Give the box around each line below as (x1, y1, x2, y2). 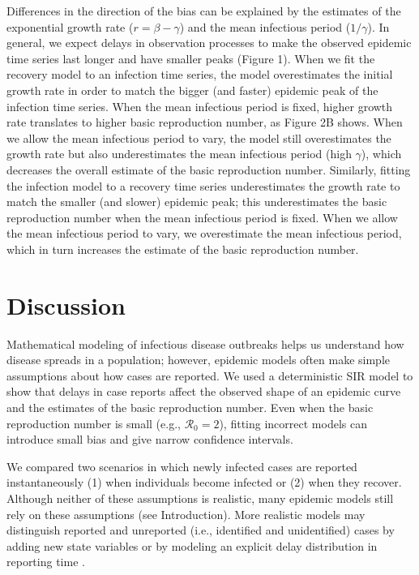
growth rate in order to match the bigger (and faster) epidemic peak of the (6, 81, 378, 98)
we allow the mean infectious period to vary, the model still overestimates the (6, 129, 391, 146)
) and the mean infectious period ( (179, 18, 351, 35)
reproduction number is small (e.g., (6, 414, 181, 431)
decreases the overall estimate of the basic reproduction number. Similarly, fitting (6, 161, 411, 178)
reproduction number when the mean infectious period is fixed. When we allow (6, 208, 398, 225)
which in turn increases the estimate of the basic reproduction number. (6, 240, 359, 257)
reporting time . (6, 553, 85, 570)
